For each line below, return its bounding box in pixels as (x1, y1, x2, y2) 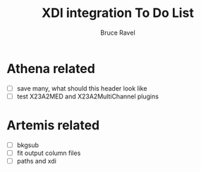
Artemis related (6, 117, 100, 133)
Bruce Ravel (100, 28, 135, 37)
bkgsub (16, 140, 39, 149)
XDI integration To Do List (41, 5, 195, 21)
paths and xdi (16, 156, 57, 165)
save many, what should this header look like (16, 84, 147, 93)
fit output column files (16, 149, 81, 157)
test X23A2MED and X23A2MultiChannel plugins (16, 92, 159, 101)
